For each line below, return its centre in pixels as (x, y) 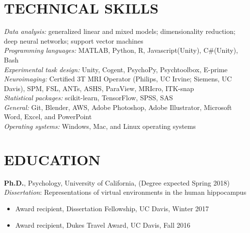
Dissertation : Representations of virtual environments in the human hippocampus (125, 192)
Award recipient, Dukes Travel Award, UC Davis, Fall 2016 (103, 225)
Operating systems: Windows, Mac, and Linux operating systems (100, 126)
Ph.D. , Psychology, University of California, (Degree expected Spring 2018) (117, 182)
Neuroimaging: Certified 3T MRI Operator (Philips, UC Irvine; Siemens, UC (118, 79)
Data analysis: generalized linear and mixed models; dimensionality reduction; (120, 31)
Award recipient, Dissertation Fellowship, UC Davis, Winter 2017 (112, 208)
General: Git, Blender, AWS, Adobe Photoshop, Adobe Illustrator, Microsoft (118, 107)
